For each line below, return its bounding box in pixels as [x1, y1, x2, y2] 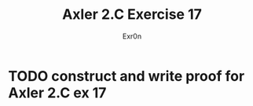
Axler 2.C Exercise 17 [61, 5, 203, 24]
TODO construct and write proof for [8, 67, 245, 85]
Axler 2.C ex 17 [8, 84, 107, 101]
